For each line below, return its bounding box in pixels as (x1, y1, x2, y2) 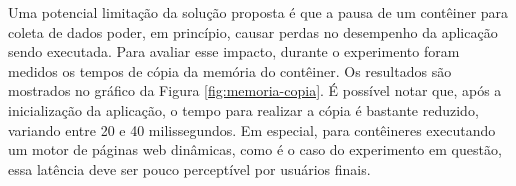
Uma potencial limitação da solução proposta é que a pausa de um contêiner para (8, 2, 509, 22)
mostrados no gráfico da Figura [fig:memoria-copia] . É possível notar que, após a (8, 80, 502, 101)
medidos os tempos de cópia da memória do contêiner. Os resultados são (8, 60, 452, 81)
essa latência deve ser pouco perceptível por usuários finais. (8, 158, 371, 179)
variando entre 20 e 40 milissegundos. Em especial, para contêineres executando (8, 119, 496, 140)
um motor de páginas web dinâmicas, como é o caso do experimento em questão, (8, 139, 502, 160)
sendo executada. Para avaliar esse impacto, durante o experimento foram (8, 41, 460, 62)
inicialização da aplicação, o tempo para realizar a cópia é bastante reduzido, (8, 99, 479, 120)
